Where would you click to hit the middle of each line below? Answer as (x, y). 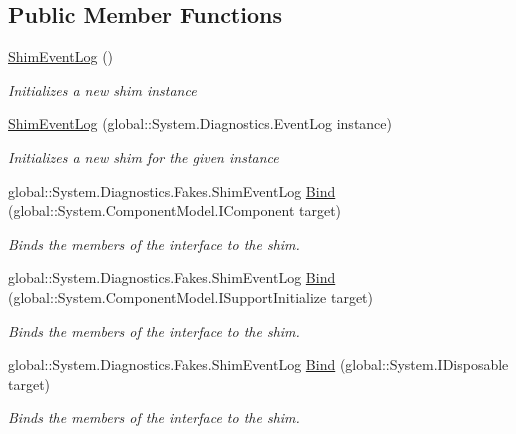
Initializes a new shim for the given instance (143, 156)
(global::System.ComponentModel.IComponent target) (175, 210)
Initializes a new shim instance (102, 89)
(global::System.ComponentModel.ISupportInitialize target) (191, 296)
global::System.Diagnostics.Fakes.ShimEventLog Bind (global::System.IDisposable (258, 364)
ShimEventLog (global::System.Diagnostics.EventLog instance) (200, 123)
